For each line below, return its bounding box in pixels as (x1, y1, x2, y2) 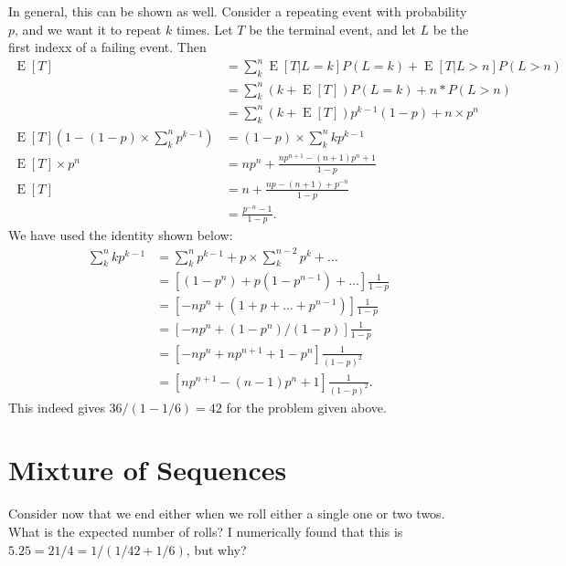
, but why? (186, 540, 247, 559)
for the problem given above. (226, 397, 387, 416)
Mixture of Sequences (8, 451, 287, 488)
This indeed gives (8, 397, 105, 416)
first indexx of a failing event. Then (8, 37, 207, 57)
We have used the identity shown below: (8, 225, 233, 245)
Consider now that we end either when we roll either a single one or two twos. (8, 504, 445, 523)
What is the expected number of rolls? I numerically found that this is (8, 521, 403, 540)
